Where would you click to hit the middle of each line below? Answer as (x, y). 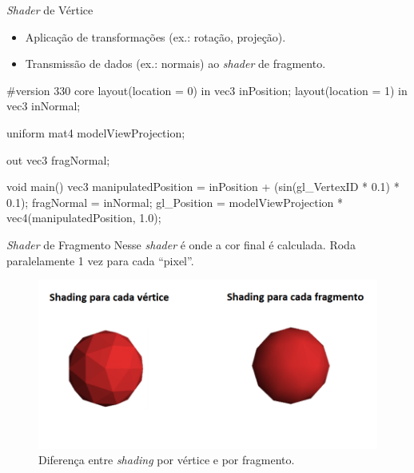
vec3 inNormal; (44, 106)
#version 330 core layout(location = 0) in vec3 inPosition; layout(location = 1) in (207, 90)
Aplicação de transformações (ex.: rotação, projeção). (155, 36)
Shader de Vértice (50, 10)
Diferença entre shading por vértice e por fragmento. (167, 460)
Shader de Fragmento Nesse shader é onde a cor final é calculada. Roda (181, 244)
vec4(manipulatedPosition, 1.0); (84, 218)
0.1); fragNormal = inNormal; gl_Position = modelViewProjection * (175, 202)
